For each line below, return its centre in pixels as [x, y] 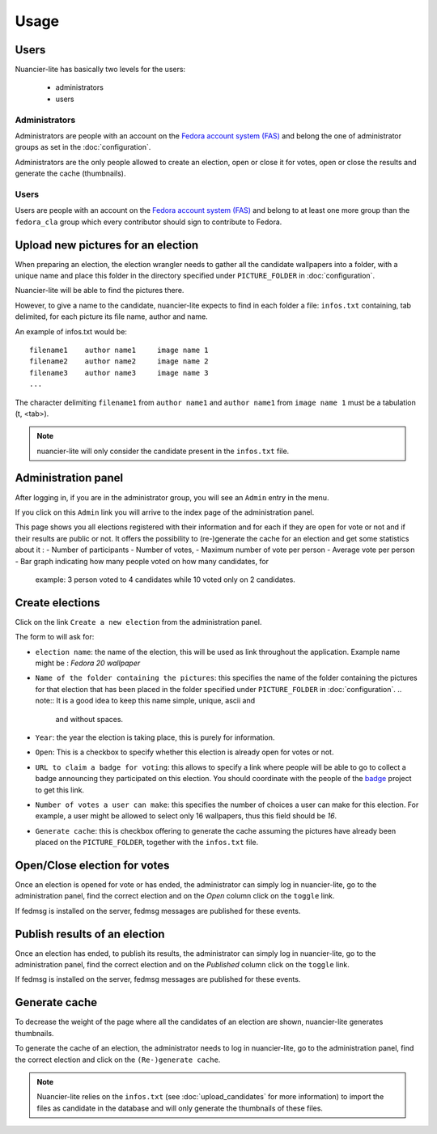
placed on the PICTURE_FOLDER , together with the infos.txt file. [147, 843]
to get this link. [60, 790]
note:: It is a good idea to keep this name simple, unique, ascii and [145, 701]
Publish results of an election [90, 934]
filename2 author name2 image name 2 [119, 361]
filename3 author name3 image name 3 [119, 373]
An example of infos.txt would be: [71, 331]
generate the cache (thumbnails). [70, 173]
